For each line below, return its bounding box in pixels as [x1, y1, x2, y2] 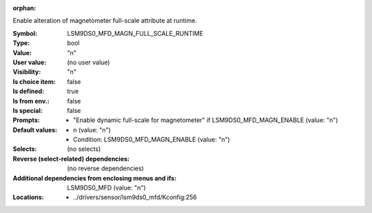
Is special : [12, 106, 43, 114]
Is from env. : [12, 97, 50, 105]
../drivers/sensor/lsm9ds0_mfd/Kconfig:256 [73, 193, 198, 201]
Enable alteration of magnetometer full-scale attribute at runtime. [12, 17, 198, 25]
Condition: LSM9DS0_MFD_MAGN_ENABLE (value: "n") [73, 135, 230, 144]
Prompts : [12, 116, 41, 124]
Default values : [12, 125, 58, 134]
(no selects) [67, 145, 101, 153]
